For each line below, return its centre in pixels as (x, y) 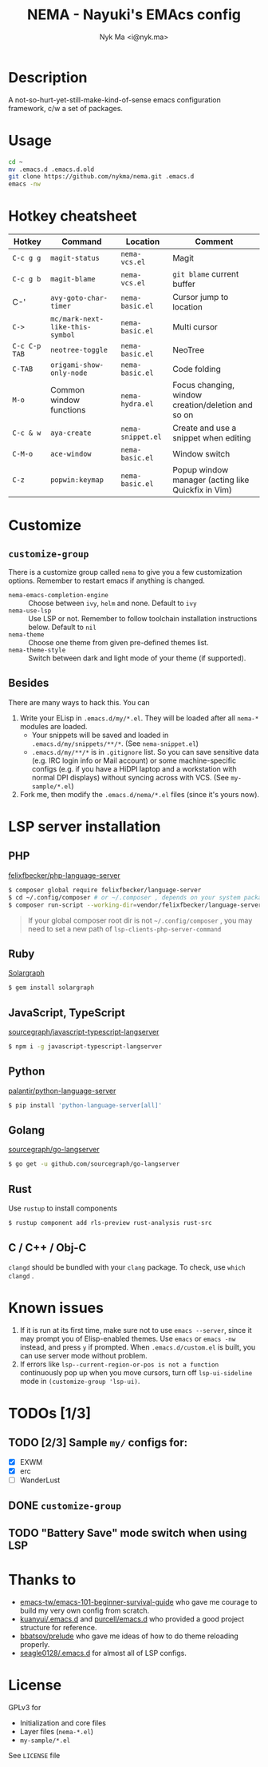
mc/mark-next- (77, 319)
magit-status (75, 258)
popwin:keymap (77, 480)
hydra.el (137, 404)
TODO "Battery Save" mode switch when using (128, 1533)
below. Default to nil (63, 627)
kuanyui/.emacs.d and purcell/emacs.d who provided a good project (132, 1619)
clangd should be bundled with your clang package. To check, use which (127, 1267)
